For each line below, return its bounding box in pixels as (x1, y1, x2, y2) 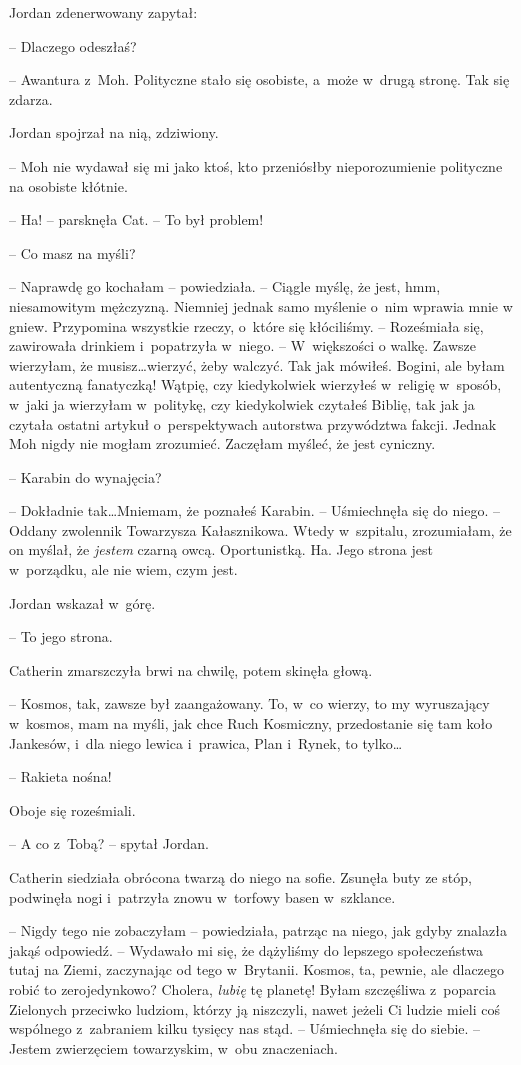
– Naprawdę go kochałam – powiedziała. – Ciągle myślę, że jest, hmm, (9, 276, 441, 297)
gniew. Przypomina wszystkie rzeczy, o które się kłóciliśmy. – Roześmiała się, (9, 315, 484, 336)
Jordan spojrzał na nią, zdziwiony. (9, 122, 219, 143)
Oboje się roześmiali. (9, 799, 136, 820)
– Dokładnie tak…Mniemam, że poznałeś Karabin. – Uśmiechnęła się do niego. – (9, 500, 500, 521)
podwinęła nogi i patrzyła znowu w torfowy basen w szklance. (9, 886, 396, 907)
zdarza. (9, 88, 53, 109)
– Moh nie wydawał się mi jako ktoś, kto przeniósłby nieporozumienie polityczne (9, 155, 503, 176)
